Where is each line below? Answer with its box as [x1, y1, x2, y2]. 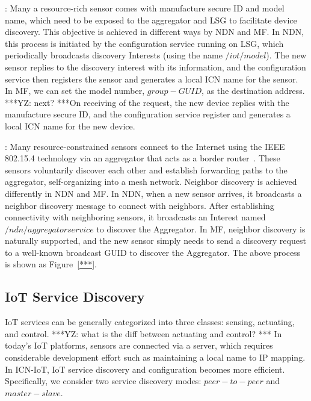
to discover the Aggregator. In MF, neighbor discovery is [96, 222, 306, 235]
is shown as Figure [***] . [5, 258, 97, 270]
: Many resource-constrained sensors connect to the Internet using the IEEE [5, 140, 285, 152]
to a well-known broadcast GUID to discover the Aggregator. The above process [5, 246, 301, 258]
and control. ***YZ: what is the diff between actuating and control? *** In [5, 327, 282, 340]
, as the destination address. [202, 84, 305, 97]
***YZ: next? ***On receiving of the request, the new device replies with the [5, 96, 289, 108]
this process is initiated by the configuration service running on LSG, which [5, 37, 284, 49]
